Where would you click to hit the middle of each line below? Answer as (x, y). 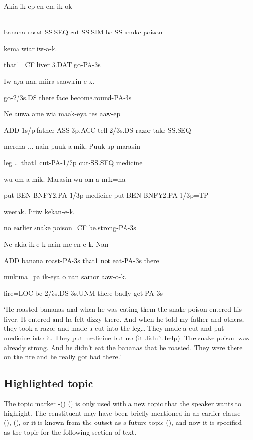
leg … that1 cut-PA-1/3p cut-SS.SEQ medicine (73, 162)
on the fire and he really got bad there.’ (63, 357)
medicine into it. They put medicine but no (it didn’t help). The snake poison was (126, 338)
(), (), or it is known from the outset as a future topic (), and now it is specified (123, 422)
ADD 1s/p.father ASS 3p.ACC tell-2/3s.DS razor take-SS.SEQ (98, 129)
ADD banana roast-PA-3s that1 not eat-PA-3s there (81, 260)
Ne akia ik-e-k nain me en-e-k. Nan (56, 244)
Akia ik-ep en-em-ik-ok (38, 6)
